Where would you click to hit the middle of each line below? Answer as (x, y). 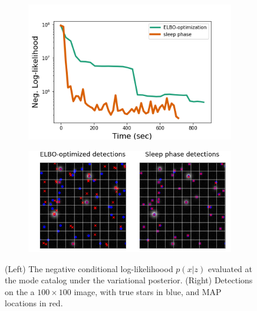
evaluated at (230, 268)
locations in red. (34, 303)
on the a (20, 291)
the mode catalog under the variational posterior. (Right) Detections (129, 280)
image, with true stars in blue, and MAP (148, 291)
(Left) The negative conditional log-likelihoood (89, 268)
